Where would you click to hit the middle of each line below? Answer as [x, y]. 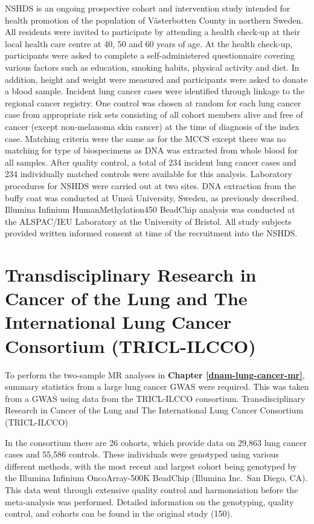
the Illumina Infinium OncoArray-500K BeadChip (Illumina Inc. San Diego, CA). [156, 478]
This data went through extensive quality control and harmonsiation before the [152, 489]
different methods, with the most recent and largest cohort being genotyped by [151, 466]
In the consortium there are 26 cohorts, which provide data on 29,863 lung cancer [156, 442]
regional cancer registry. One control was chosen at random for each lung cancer [153, 102]
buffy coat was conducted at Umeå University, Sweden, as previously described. [152, 197]
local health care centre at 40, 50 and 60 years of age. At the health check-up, [149, 43]
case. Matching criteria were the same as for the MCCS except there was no [146, 138]
